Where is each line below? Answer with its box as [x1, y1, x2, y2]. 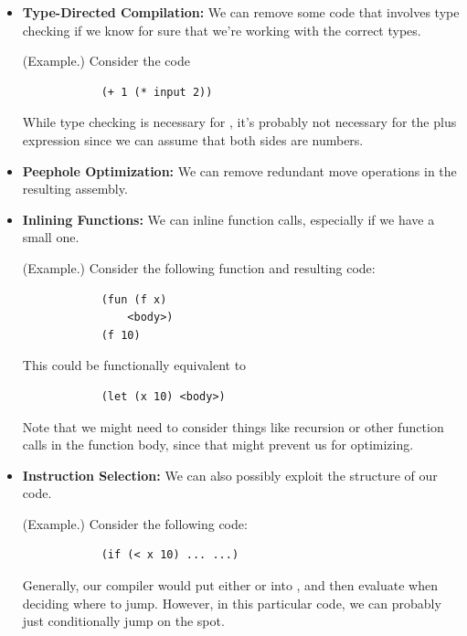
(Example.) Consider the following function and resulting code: [22, 258, 376, 277]
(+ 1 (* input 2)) [101, 85, 213, 99]
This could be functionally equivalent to [22, 355, 247, 375]
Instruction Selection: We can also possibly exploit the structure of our [22, 465, 438, 484]
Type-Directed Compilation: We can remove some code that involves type [22, 3, 460, 21]
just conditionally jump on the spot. [22, 611, 225, 631]
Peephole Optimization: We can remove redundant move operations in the [22, 161, 457, 180]
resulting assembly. [22, 179, 128, 198]
